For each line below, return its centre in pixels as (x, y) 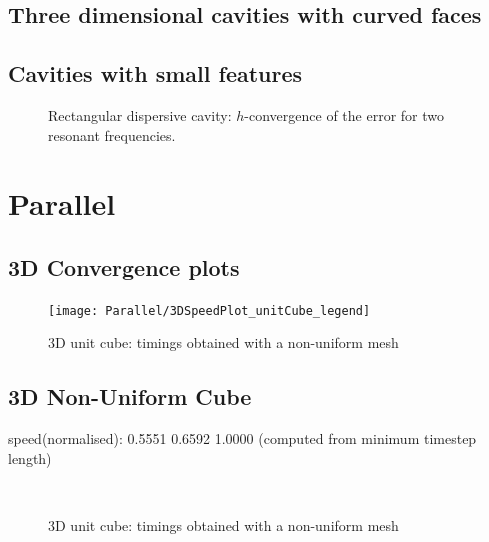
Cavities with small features (155, 73)
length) (30, 457)
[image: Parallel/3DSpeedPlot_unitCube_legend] (209, 310)
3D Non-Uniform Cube (130, 396)
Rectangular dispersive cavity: (140, 114)
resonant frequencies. (112, 134)
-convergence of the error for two (344, 114)
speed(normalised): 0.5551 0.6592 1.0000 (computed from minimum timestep (242, 438)
